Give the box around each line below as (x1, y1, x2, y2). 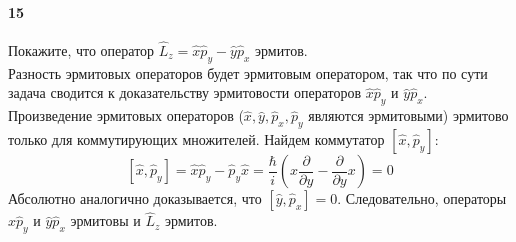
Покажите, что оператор (8, 40, 155, 61)
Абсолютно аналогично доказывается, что (8, 188, 262, 208)
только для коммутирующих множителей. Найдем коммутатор (8, 129, 385, 149)
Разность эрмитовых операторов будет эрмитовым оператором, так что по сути (8, 62, 488, 83)
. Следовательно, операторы (337, 188, 507, 208)
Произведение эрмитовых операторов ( (8, 105, 244, 126)
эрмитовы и (70, 210, 141, 231)
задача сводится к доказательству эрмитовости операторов (8, 82, 362, 103)
